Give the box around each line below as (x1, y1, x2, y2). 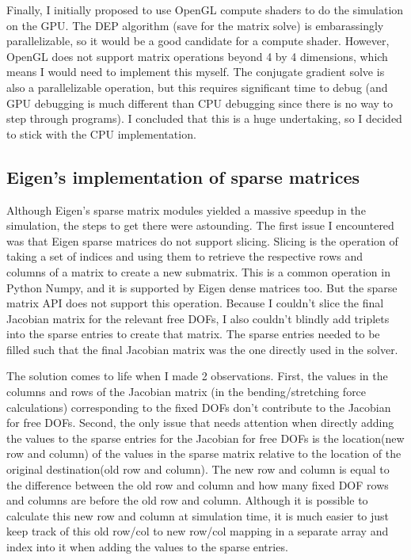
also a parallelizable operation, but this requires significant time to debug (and (6, 78, 388, 95)
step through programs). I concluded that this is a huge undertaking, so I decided (6, 110, 402, 127)
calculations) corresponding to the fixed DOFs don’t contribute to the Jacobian (6, 398, 391, 415)
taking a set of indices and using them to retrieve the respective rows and (6, 248, 363, 265)
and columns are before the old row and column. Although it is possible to (6, 492, 368, 509)
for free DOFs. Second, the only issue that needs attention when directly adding (6, 414, 394, 431)
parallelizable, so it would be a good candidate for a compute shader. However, (6, 32, 390, 49)
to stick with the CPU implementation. (6, 125, 196, 142)
